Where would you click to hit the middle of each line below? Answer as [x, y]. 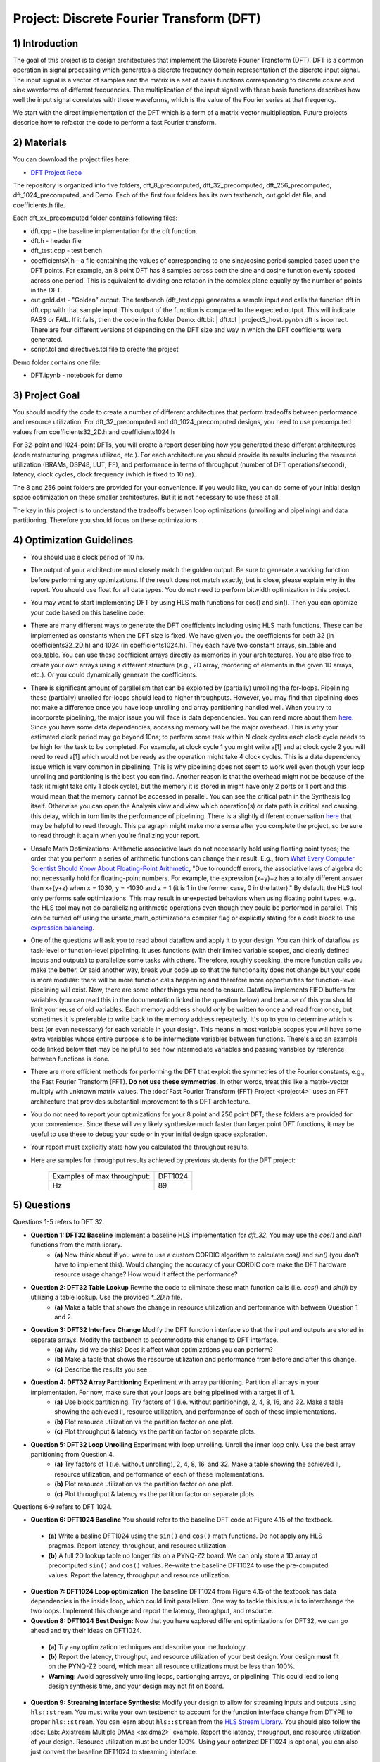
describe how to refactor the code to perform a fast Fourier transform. [115, 123]
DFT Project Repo [56, 172]
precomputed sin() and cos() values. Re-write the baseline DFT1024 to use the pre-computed [188, 1565]
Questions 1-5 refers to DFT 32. [59, 1222]
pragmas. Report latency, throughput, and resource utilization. [138, 1546]
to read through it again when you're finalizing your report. [115, 836]
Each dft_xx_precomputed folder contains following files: [95, 218]
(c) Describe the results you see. [102, 1369]
